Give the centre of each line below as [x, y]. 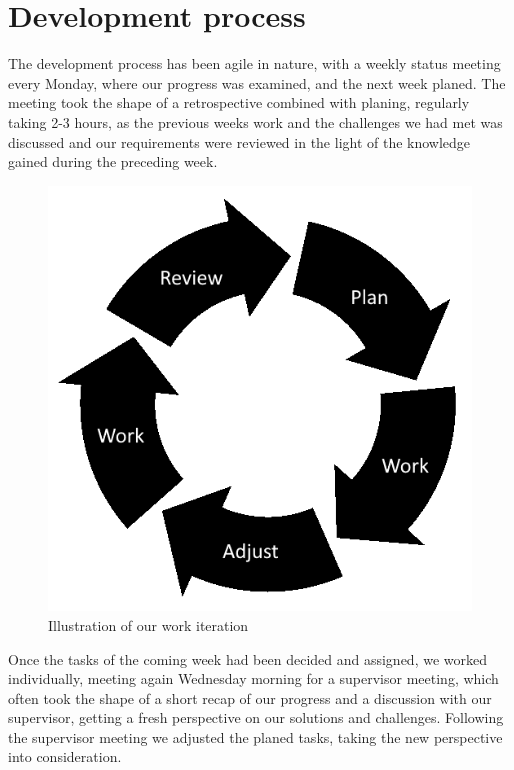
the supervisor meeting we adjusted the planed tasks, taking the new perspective [255, 736]
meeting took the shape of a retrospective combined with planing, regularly [239, 102]
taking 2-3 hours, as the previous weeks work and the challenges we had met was [255, 121]
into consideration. [65, 756]
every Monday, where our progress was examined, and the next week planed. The [257, 82]
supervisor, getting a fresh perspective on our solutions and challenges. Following [256, 717]
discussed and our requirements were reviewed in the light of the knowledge [239, 141]
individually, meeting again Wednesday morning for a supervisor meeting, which [253, 678]
